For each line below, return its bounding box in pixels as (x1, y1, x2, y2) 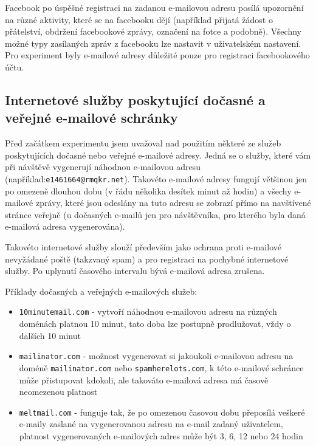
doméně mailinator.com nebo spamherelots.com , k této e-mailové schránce (19, 361, 304, 374)
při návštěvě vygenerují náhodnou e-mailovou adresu (5, 160, 201, 173)
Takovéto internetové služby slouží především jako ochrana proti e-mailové (5, 240, 281, 253)
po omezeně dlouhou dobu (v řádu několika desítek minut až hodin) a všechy (5, 184, 292, 197)
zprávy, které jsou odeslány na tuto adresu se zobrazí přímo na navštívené (35, 196, 311, 209)
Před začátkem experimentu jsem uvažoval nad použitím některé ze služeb (5, 137, 281, 149)
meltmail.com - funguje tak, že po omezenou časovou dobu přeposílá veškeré (19, 405, 305, 418)
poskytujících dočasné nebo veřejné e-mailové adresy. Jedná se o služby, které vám (5, 148, 311, 161)
